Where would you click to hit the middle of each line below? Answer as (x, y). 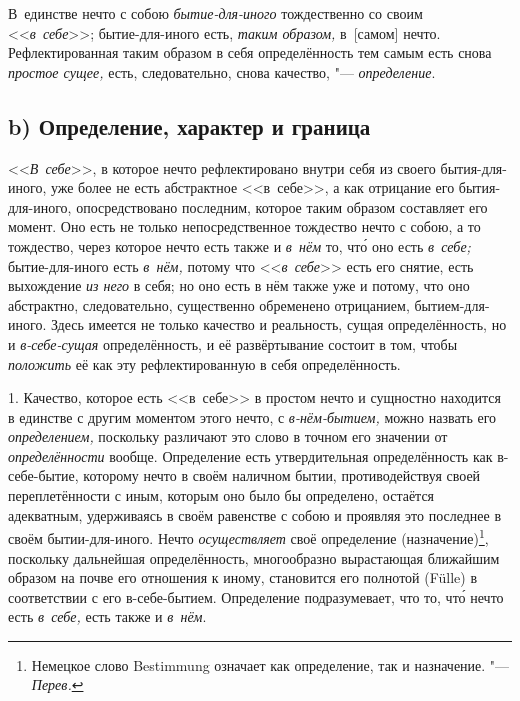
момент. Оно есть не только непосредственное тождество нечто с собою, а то (244, 226)
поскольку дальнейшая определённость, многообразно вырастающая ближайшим (254, 557)
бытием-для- (452, 304)
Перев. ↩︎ (57, 684)
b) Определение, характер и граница (189, 125)
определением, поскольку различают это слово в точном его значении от (228, 436)
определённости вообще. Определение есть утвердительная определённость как (250, 455)
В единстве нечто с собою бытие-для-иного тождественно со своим (215, 13)
